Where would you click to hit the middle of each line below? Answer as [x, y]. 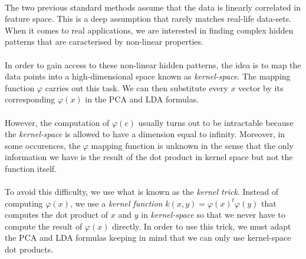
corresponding [30, 99]
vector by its [261, 87]
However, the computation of [57, 122]
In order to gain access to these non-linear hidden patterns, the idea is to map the [153, 64]
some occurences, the [43, 145]
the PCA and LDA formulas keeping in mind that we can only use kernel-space [148, 238]
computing [24, 203]
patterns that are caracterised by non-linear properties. [104, 41]
